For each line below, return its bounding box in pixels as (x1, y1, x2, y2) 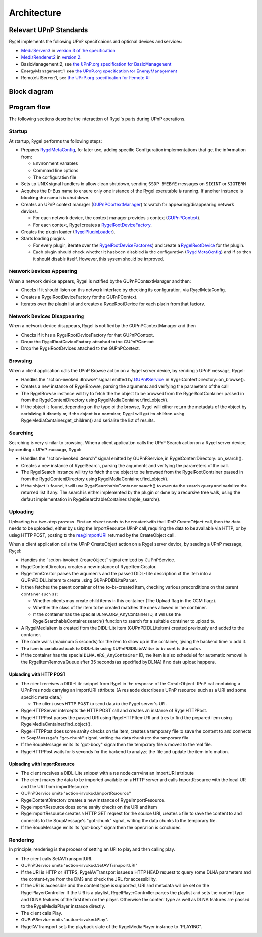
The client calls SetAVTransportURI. (21, 855, 93, 861)
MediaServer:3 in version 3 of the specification (21, 48, 115, 54)
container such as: (21, 591, 58, 597)
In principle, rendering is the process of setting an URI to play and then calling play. (9, 847, 175, 852)
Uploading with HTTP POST (9, 671, 65, 677)
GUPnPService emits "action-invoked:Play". (21, 917, 109, 923)
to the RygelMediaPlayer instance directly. (21, 903, 105, 909)
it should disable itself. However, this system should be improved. (33, 256, 164, 262)
